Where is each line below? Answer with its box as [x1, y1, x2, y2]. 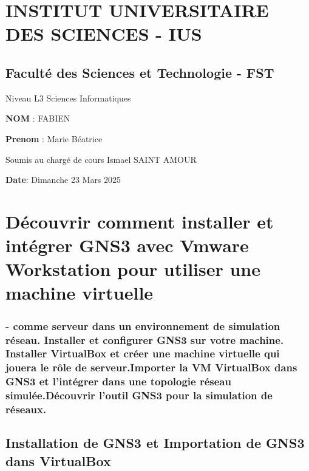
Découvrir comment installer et [5, 208, 274, 233]
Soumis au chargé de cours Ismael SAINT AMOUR [5, 153, 197, 165]
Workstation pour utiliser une [5, 256, 261, 281]
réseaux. [5, 402, 47, 417]
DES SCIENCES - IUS [5, 21, 202, 46]
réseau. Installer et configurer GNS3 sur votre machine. [5, 332, 284, 347]
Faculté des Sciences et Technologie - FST [5, 63, 274, 81]
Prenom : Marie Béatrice [5, 132, 103, 145]
